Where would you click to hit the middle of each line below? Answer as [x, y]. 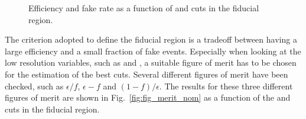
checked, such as [34, 86]
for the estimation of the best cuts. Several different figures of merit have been [147, 74]
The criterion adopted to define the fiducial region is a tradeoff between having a [151, 39]
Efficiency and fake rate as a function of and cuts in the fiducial [144, 8]
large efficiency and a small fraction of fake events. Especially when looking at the [153, 51]
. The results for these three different [226, 86]
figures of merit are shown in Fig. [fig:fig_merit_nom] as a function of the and [148, 97]
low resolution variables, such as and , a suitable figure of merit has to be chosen [151, 62]
